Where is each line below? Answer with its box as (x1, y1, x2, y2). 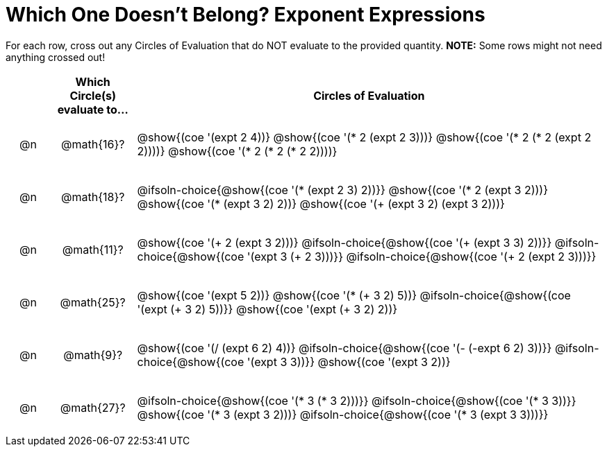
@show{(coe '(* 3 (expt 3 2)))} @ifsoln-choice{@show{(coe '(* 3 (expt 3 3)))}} (137, 407, 549, 421)
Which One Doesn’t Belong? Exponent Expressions (6, 3, 485, 26)
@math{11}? (62, 242, 124, 257)
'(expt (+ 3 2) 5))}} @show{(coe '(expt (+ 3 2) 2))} (137, 302, 398, 316)
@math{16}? (60, 137, 125, 151)
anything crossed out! (6, 51, 106, 63)
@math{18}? (61, 189, 125, 204)
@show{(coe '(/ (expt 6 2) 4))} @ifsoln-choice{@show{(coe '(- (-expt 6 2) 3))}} (137, 340, 552, 355)
